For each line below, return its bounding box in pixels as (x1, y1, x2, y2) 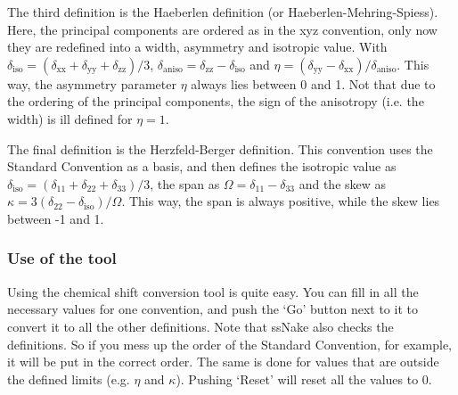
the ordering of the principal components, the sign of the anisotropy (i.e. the (7, 92, 424, 111)
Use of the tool (7, 247, 117, 269)
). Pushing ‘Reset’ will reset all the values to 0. (176, 369, 432, 388)
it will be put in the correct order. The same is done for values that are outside (7, 352, 439, 371)
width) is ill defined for (7, 109, 133, 128)
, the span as (150, 174, 220, 193)
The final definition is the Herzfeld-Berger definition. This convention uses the (7, 139, 433, 158)
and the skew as (299, 174, 387, 193)
